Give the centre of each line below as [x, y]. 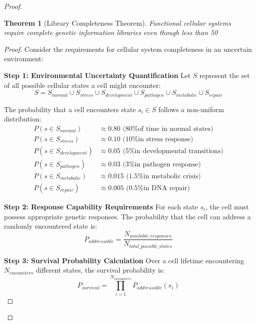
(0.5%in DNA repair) [158, 188]
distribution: [23, 119]
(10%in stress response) [158, 139]
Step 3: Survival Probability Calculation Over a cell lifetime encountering [124, 260]
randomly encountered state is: [51, 226]
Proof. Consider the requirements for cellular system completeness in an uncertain [128, 49]
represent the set [225, 75]
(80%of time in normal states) [168, 129]
